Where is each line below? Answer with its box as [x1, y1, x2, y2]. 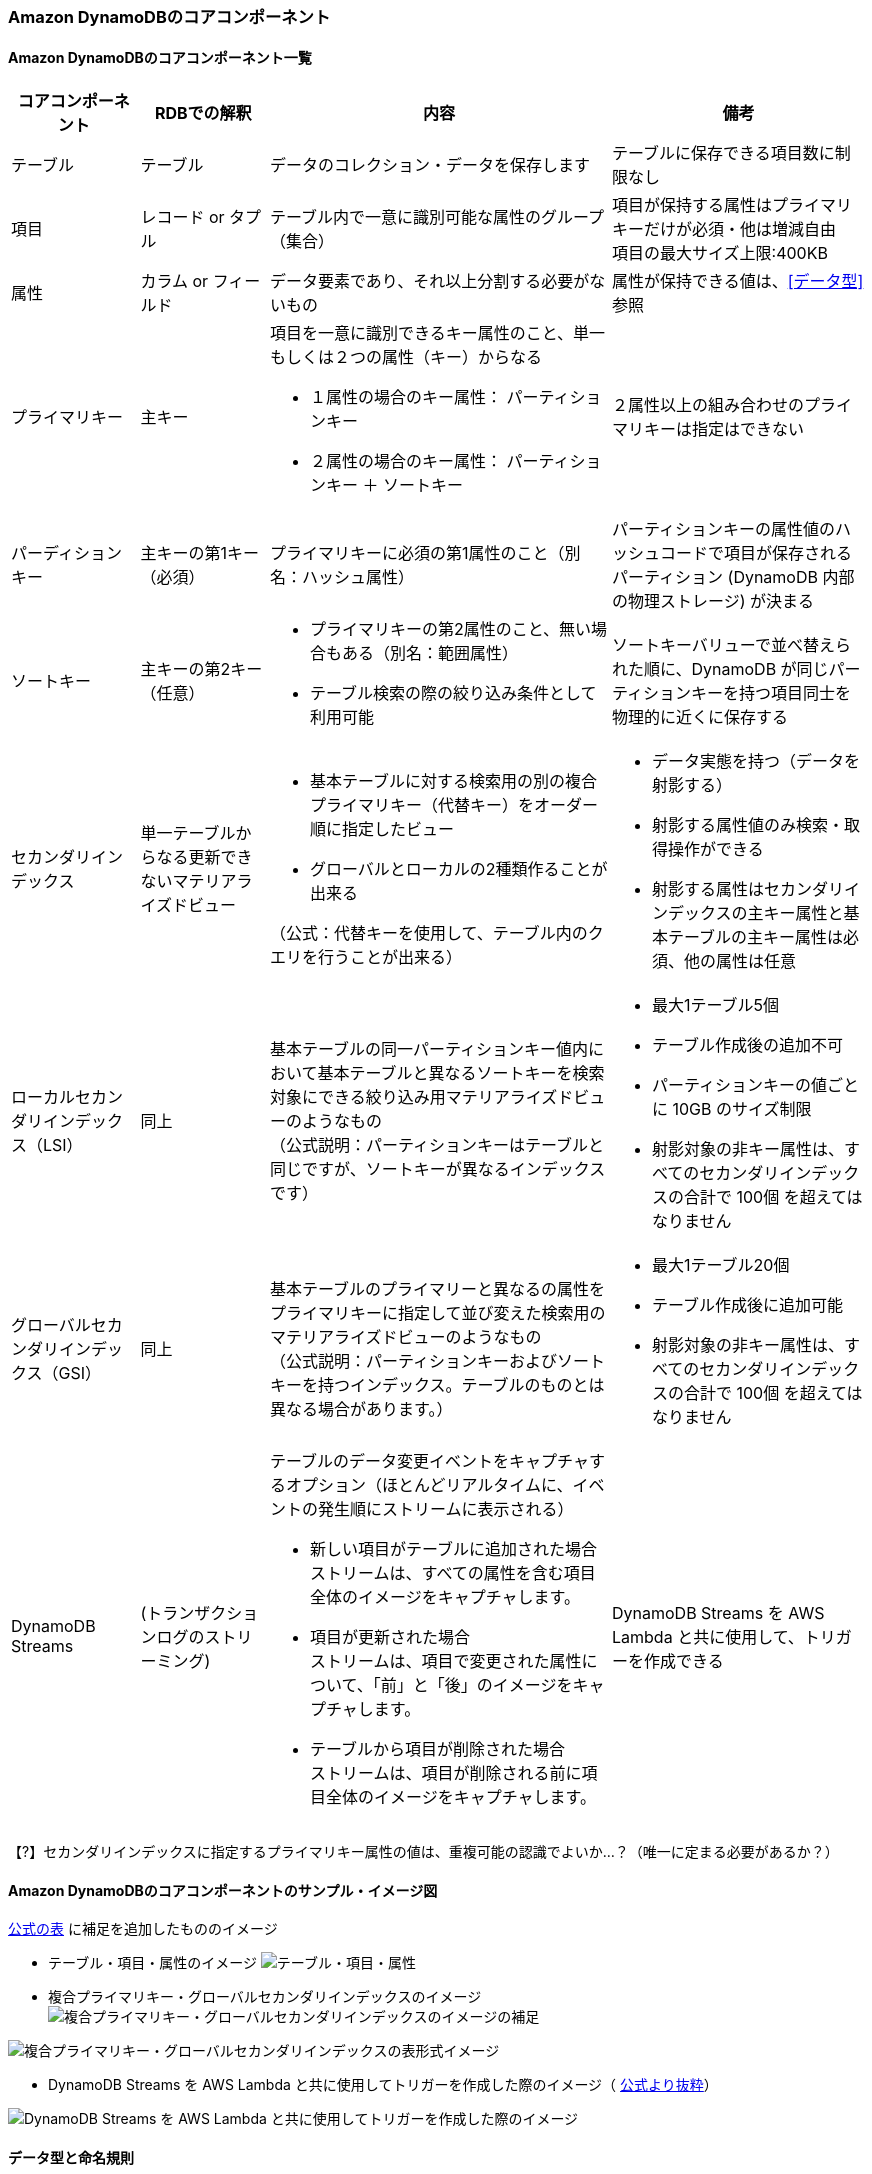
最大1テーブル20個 [652, 1255, 790, 1276]
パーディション [11, 543, 122, 564]
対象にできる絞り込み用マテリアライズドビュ [270, 1087, 606, 1108]
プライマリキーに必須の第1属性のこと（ [270, 543, 565, 564]
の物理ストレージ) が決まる [612, 591, 815, 612]
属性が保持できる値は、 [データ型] [612, 271, 864, 292]
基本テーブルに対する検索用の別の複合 [310, 771, 598, 792]
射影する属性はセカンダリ [652, 879, 845, 900]
